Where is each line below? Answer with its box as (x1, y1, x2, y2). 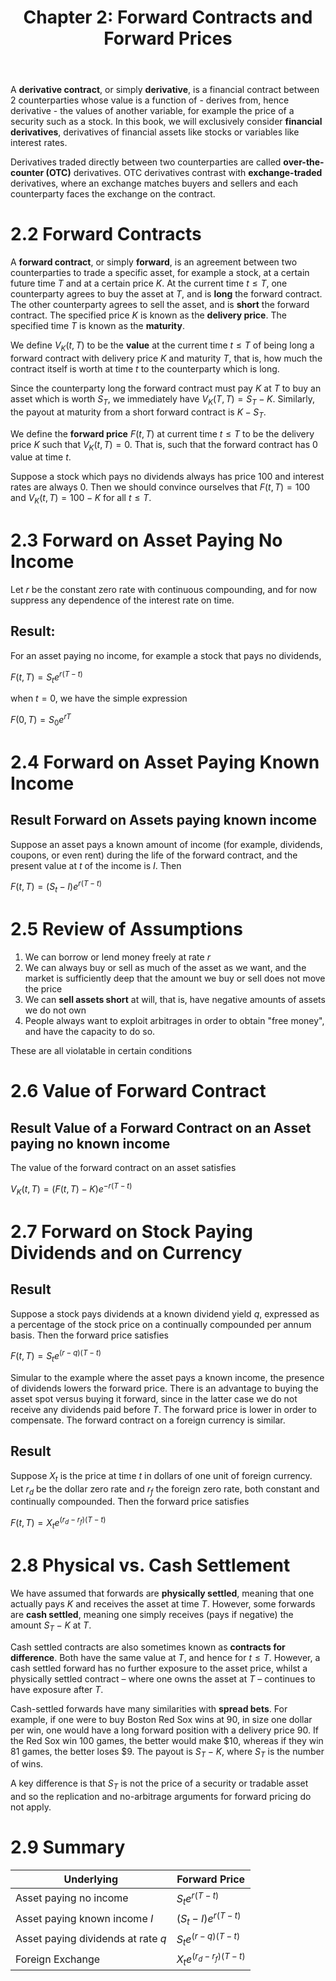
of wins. (10, 1758, 44, 1770)
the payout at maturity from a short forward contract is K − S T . (10, 406, 267, 420)
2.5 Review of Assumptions (10, 918, 243, 941)
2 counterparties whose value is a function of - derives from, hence (10, 94, 290, 106)
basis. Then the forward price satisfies (10, 1329, 169, 1341)
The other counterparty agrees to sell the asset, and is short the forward (10, 299, 310, 311)
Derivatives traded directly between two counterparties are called (10, 156, 282, 168)
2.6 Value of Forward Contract (10, 1080, 267, 1103)
